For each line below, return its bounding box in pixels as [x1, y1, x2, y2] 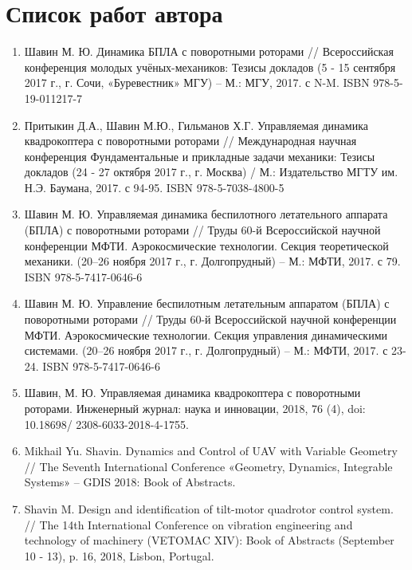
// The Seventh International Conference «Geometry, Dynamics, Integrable [24, 458, 393, 474]
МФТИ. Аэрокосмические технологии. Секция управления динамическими [24, 326, 387, 343]
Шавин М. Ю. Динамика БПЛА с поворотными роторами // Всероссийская [24, 43, 394, 60]
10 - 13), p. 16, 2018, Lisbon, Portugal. [24, 547, 214, 564]
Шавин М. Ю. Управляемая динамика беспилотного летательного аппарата [24, 206, 388, 222]
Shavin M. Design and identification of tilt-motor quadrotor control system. [24, 500, 394, 517]
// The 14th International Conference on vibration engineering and [24, 516, 353, 533]
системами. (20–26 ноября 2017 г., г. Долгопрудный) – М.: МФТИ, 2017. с [24, 342, 388, 359]
